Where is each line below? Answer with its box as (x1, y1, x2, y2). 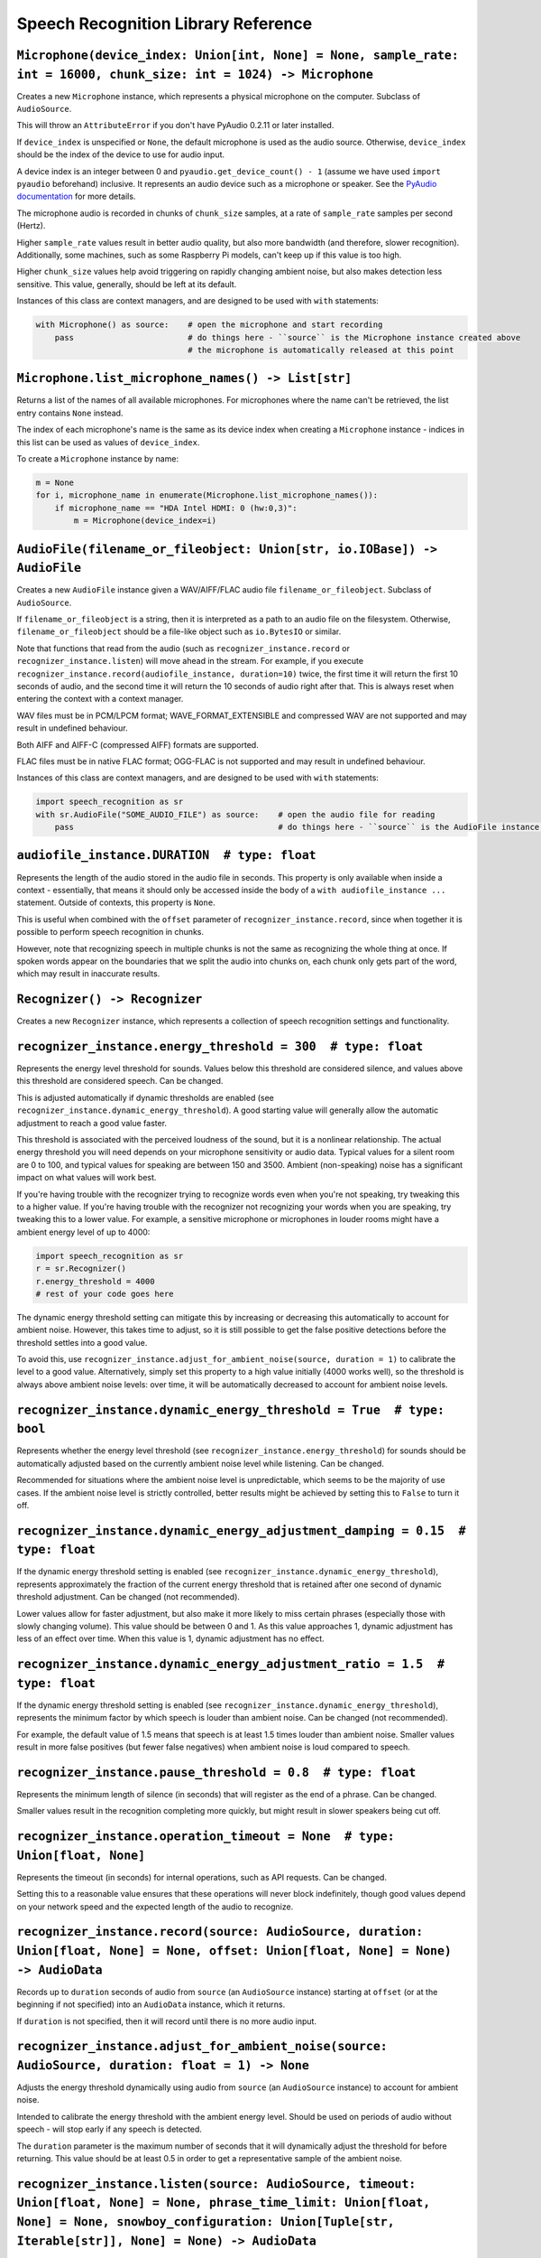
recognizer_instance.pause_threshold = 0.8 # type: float (16, 1765, 417, 1779)
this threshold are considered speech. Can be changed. (16, 1076, 224, 1087)
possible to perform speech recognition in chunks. (16, 927, 205, 938)
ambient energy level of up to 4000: (16, 1227, 151, 1237)
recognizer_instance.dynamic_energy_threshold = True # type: (16, 1403, 445, 1417)
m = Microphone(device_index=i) (73, 516, 216, 526)
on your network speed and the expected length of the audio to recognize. (16, 1901, 294, 1912)
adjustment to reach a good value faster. (16, 1117, 167, 1128)
